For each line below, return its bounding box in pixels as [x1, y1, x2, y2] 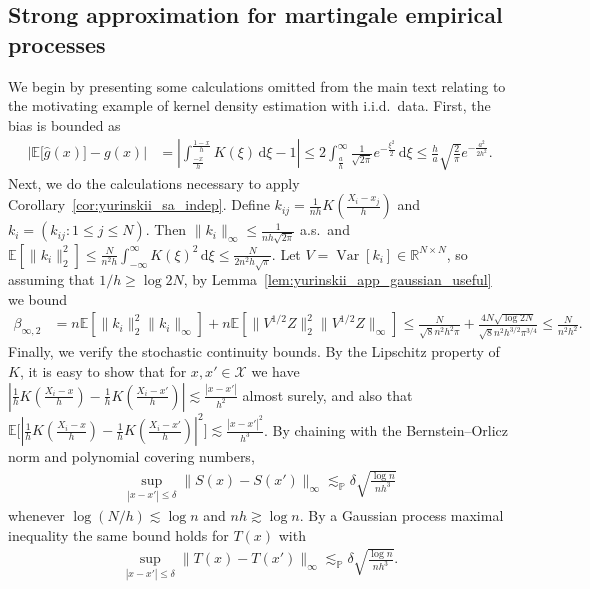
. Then [145, 219, 187, 240]
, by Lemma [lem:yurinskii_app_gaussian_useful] [183, 269, 492, 290]
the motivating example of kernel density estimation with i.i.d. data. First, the [8, 95, 491, 116]
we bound [8, 288, 68, 309]
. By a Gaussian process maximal [299, 505, 504, 526]
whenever [8, 505, 65, 526]
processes [8, 28, 106, 59]
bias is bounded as [8, 114, 121, 135]
